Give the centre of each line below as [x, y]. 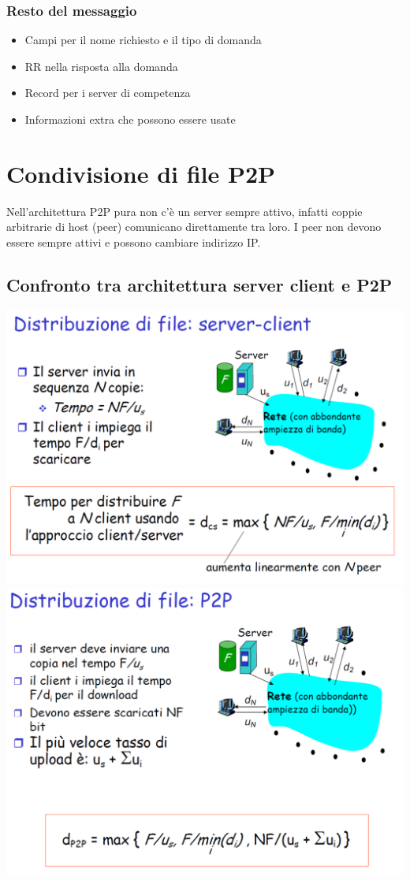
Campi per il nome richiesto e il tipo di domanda [143, 40]
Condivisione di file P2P [141, 173]
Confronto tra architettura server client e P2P [199, 284]
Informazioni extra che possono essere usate [130, 119]
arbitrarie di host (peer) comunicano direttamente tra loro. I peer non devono [194, 227]
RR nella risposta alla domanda [101, 66]
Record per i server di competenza [108, 93]
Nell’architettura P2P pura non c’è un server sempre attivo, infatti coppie [184, 211]
